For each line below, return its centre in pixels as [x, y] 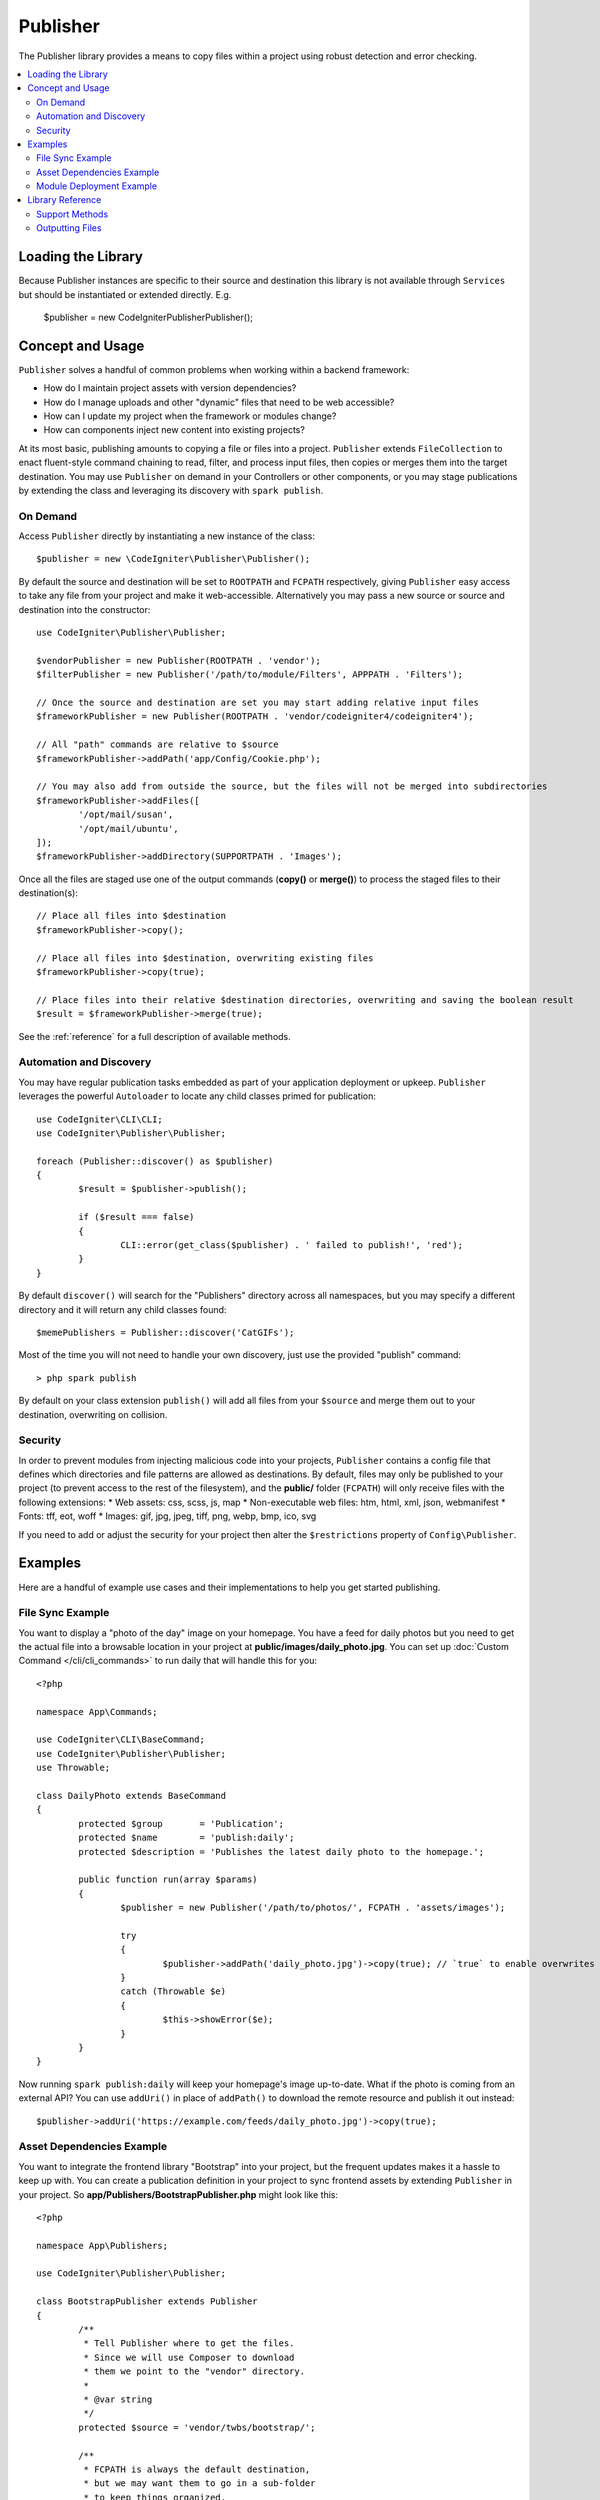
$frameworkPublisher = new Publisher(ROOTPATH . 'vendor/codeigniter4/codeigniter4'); [255, 716]
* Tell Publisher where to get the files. [189, 2343]
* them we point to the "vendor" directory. [194, 2371]
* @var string [118, 2399]
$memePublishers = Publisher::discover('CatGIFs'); [165, 1332]
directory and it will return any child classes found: [122, 1309]
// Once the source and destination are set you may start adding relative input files [258, 702]
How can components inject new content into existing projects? [174, 430]
